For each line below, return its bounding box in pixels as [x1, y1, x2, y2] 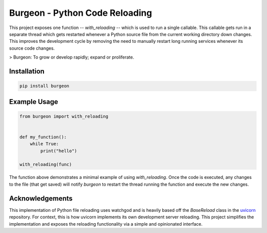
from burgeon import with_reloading [19, 113, 109, 119]
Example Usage [9, 98, 58, 106]
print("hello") [40, 148, 78, 154]
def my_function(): [19, 134, 67, 140]
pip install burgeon [19, 83, 69, 89]
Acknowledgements [9, 194, 73, 202]
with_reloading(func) [19, 162, 72, 167]
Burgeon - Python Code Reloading [9, 7, 152, 18]
